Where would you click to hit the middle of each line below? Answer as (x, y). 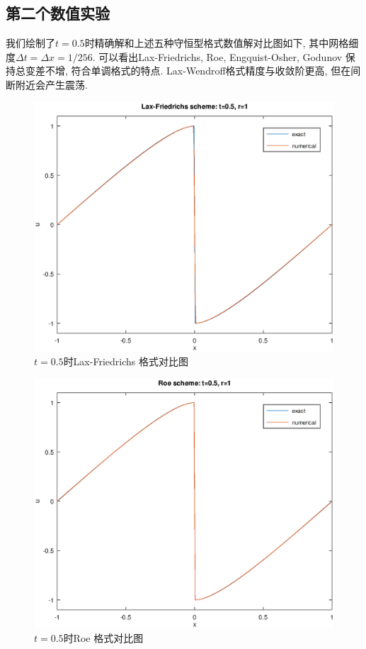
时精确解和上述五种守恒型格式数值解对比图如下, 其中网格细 (222, 43)
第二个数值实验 (58, 13)
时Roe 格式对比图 (103, 638)
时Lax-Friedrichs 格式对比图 (126, 361)
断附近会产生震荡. (47, 84)
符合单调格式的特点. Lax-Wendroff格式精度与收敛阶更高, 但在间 (216, 71)
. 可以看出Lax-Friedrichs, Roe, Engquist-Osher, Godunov (217, 56)
